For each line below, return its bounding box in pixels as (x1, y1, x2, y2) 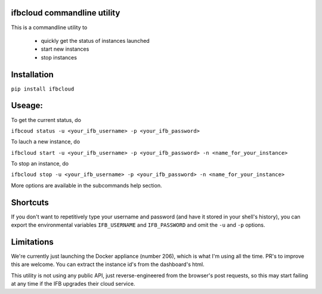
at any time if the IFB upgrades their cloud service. (11, 280, 135, 287)
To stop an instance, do (11, 160, 69, 167)
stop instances (41, 54, 78, 61)
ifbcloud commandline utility (11, 8, 120, 18)
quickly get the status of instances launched (41, 37, 150, 44)
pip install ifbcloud (11, 85, 75, 92)
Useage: (11, 101, 43, 111)
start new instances (41, 45, 89, 53)
